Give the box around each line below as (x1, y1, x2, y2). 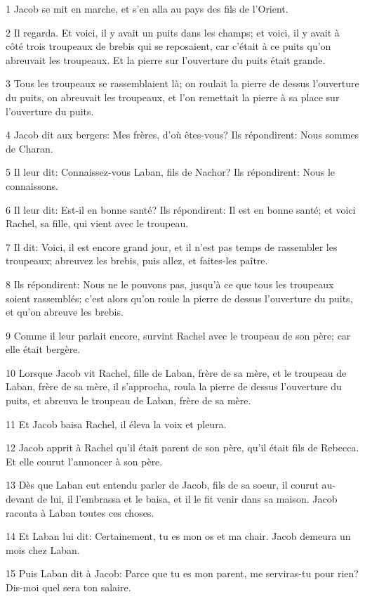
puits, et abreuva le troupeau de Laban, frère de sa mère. (6, 393, 251, 408)
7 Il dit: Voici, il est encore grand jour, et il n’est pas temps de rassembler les (6, 239, 338, 254)
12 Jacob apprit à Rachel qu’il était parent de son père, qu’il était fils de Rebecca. (6, 440, 359, 455)
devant (6, 491, 34, 506)
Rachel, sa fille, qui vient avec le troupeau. (6, 216, 189, 231)
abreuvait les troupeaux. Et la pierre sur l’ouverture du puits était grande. (6, 52, 326, 67)
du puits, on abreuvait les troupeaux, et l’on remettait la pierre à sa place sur (6, 89, 340, 104)
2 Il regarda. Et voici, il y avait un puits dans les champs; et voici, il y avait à (6, 25, 340, 39)
